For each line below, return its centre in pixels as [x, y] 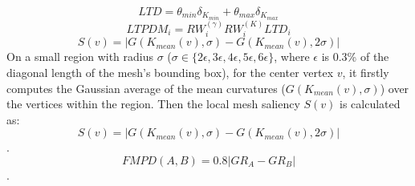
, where [292, 57]
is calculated [370, 104]
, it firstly [366, 72]
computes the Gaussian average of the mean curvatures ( [146, 88]
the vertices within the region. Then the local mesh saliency [153, 104]
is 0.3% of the [355, 57]
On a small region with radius [80, 57]
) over [395, 88]
